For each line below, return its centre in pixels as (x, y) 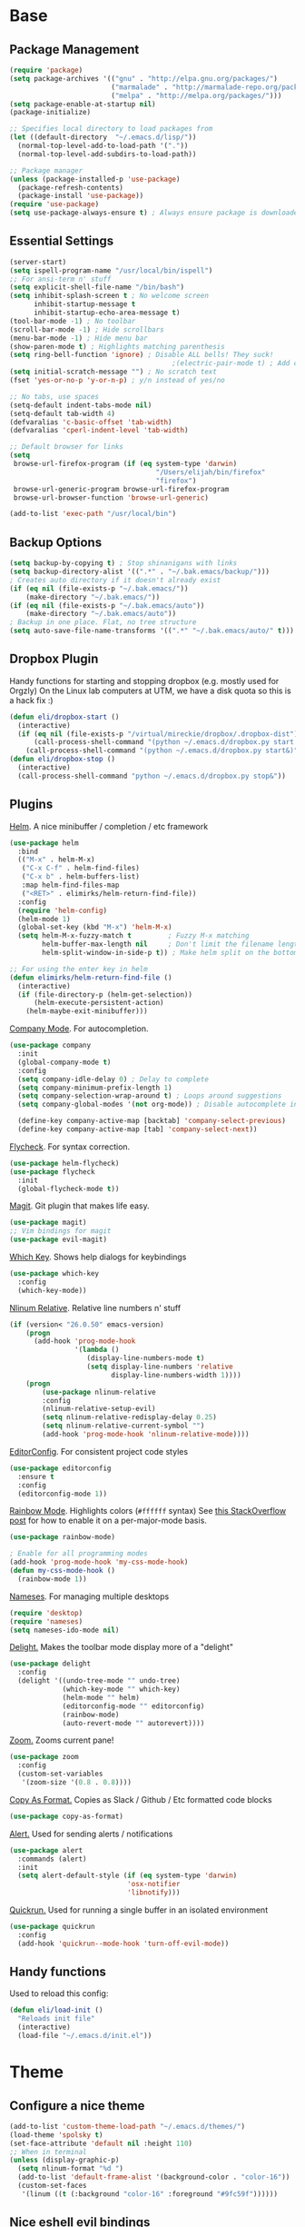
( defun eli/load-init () (56, 2010)
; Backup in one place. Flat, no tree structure (103, 622)
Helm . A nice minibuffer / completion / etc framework (109, 826)
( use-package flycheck (52, 1172)
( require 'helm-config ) (62, 910)
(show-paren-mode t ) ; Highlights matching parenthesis (117, 346)
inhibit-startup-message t (84, 304)
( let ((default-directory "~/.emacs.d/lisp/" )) (103, 137)
